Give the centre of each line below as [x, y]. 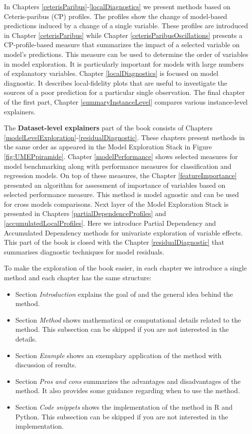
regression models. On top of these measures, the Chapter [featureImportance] [120, 175]
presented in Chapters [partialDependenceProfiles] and [85, 213]
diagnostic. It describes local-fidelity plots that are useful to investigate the [116, 82]
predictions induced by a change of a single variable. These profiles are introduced [126, 26]
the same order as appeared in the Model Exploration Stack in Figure [108, 147]
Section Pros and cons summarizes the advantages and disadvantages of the [128, 381]
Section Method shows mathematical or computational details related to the [128, 319]
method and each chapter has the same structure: [78, 278]
